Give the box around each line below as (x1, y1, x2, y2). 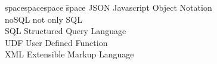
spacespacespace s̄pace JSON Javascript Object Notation (5, 1, 212, 13)
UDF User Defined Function (5, 36, 108, 48)
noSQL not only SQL (5, 13, 82, 25)
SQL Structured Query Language (5, 25, 126, 37)
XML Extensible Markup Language (5, 48, 134, 60)
